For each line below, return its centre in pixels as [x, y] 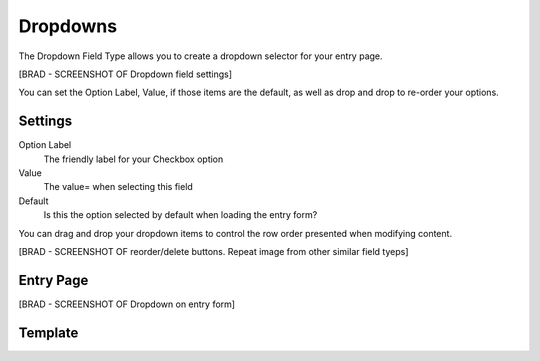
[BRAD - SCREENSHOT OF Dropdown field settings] [125, 74]
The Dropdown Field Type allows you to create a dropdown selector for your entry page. [201, 56]
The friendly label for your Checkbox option [133, 159]
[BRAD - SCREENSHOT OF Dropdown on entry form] [126, 304]
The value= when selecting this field [118, 187]
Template [48, 332]
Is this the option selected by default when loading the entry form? [180, 215]
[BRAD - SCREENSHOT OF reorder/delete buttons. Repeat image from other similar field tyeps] [213, 251]
